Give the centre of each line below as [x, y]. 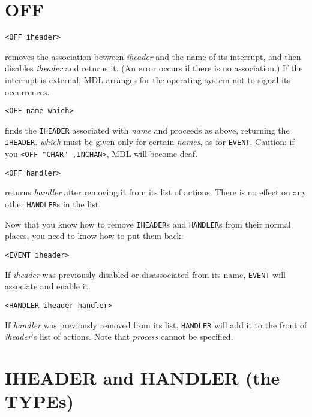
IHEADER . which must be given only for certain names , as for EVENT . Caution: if [150, 142]
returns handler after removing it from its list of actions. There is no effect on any [156, 192]
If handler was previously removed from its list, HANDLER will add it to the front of [156, 324]
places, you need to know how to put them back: [94, 236]
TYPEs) [40, 401]
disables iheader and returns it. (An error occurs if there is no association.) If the [154, 68]
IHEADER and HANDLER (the [142, 377]
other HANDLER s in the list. [53, 204]
